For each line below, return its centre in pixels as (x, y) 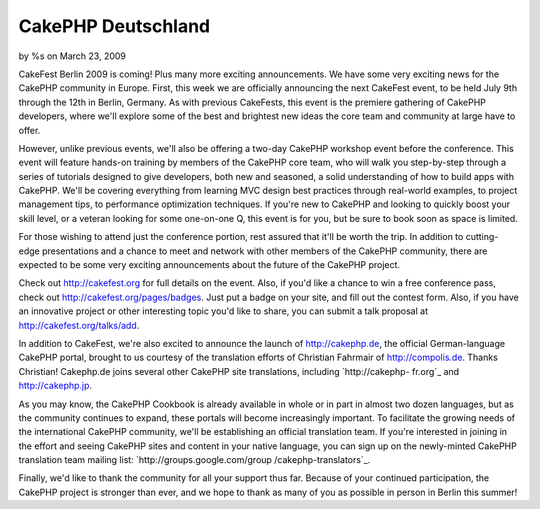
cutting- (482, 237)
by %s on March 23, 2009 (72, 56)
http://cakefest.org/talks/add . (79, 325)
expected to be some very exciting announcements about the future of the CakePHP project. (209, 265)
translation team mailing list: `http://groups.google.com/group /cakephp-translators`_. (194, 460)
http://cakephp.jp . (55, 386)
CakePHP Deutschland (114, 26)
